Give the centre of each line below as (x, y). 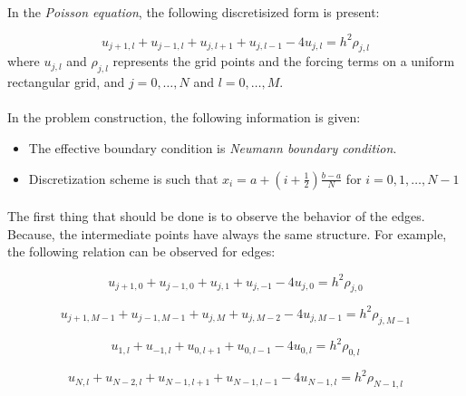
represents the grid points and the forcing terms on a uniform (284, 61)
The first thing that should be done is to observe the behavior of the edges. (216, 216)
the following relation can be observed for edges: (141, 251)
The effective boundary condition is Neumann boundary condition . (213, 148)
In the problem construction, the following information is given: (184, 117)
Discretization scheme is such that (123, 178)
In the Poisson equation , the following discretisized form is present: (194, 11)
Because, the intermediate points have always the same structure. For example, (227, 233)
